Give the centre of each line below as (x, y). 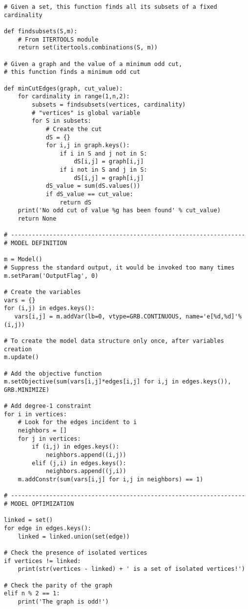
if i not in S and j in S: (103, 170)
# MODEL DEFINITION (35, 243)
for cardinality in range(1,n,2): (74, 97)
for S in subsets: (62, 121)
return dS (75, 202)
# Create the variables (42, 292)
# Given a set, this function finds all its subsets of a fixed (111, 7)
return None (37, 219)
